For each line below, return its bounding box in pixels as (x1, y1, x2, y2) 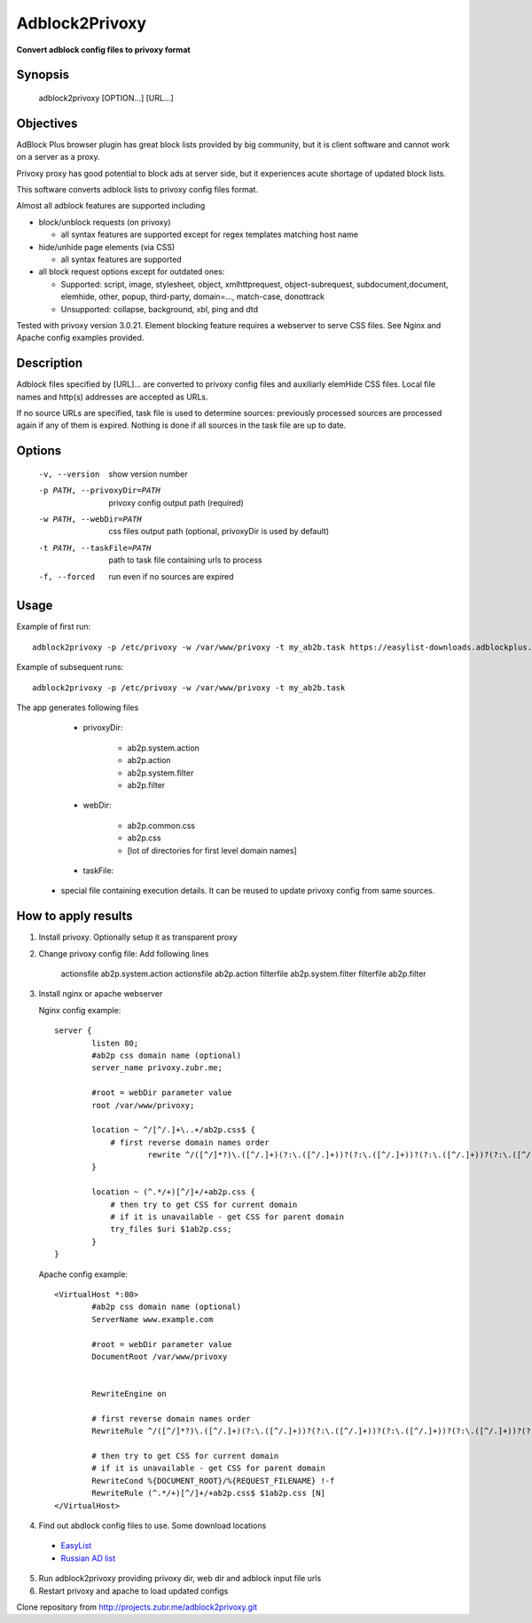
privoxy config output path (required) (108, 497, 244, 508)
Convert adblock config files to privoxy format (16, 44, 191, 55)
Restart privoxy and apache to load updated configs (38, 1585, 229, 1596)
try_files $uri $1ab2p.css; (110, 1225, 232, 1234)
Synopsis (16, 67, 70, 83)
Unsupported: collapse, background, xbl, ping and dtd (60, 303, 259, 314)
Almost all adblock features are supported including (16, 201, 206, 211)
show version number (108, 469, 188, 479)
